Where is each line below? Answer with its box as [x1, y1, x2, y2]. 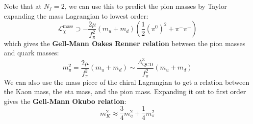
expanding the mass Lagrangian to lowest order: [4, 10, 149, 21]
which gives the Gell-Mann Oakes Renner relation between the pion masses [4, 38, 246, 48]
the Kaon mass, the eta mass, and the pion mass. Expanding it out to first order [4, 86, 246, 97]
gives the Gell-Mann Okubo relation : [4, 96, 126, 106]
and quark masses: [4, 48, 59, 58]
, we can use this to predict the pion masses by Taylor [64, 1, 227, 11]
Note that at [4, 1, 42, 11]
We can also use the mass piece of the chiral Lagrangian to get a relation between [4, 76, 250, 87]
